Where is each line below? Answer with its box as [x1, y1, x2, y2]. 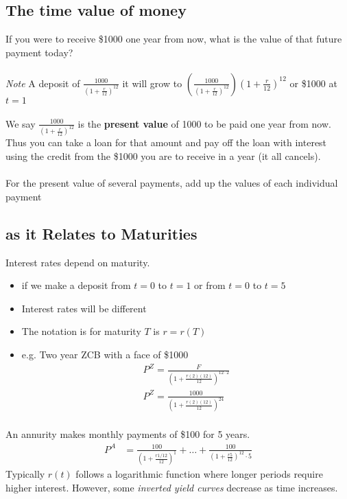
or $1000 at [289, 76, 337, 90]
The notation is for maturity [21, 324, 141, 338]
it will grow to [122, 76, 182, 90]
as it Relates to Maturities [5, 222, 198, 244]
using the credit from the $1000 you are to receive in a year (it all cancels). [5, 149, 321, 163]
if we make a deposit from [21, 278, 131, 292]
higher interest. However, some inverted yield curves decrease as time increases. [5, 480, 338, 495]
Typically [5, 467, 45, 481]
